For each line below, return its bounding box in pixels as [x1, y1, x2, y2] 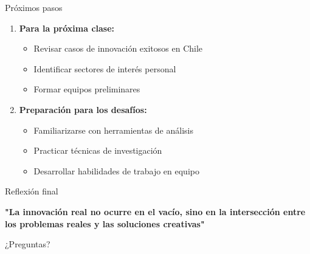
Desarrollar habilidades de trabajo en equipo [33, 164, 199, 177]
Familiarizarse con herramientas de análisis [33, 123, 193, 136]
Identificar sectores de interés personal [33, 62, 176, 75]
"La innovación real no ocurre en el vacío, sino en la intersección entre [5, 205, 306, 218]
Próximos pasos [5, 1, 63, 13]
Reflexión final [5, 185, 58, 197]
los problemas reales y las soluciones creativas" [5, 217, 205, 230]
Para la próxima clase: [19, 21, 115, 34]
